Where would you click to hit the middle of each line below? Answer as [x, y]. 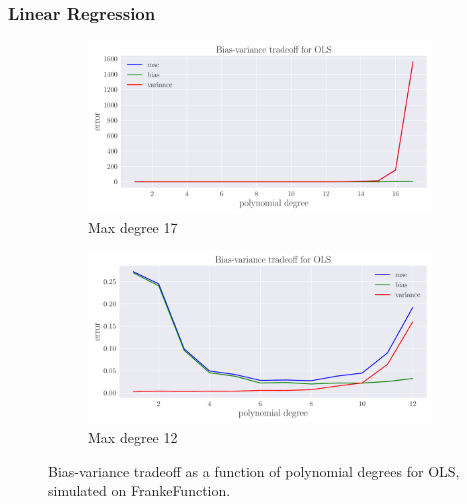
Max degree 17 [133, 226]
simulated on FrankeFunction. [139, 490]
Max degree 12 [133, 437]
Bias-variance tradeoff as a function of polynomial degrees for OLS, [254, 470]
